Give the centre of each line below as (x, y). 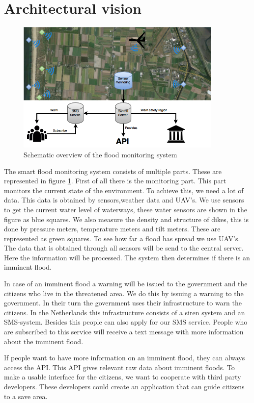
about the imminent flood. (44, 341)
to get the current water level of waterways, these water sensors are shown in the (126, 209)
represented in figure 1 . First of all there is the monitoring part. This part (115, 181)
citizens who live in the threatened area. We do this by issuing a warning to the (124, 293)
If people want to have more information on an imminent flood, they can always (125, 358)
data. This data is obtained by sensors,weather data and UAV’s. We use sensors (124, 200)
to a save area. (26, 396)
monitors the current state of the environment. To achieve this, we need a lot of (124, 190)
